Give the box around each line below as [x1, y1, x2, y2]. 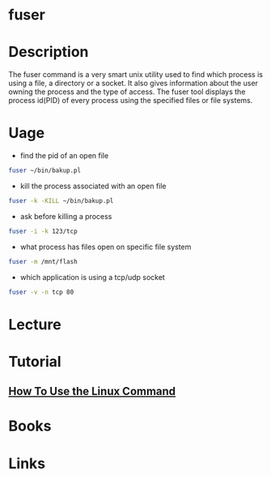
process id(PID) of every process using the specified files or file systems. [8, 96, 253, 105]
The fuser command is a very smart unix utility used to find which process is [8, 70, 263, 79]
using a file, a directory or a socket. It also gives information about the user [8, 79, 259, 88]
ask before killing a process [19, 211, 112, 221]
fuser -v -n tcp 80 [8, 288, 74, 296]
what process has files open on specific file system [19, 242, 192, 251]
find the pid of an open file [19, 151, 109, 161]
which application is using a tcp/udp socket [19, 272, 166, 281]
